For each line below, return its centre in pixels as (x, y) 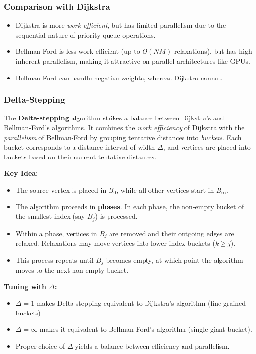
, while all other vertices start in (165, 189)
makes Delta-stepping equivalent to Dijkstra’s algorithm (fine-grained (141, 303)
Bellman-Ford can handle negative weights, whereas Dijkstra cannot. (119, 77)
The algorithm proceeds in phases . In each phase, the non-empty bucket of (130, 206)
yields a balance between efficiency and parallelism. (152, 346)
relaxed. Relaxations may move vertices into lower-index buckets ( (115, 243)
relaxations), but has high (213, 51)
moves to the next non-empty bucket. (72, 270)
